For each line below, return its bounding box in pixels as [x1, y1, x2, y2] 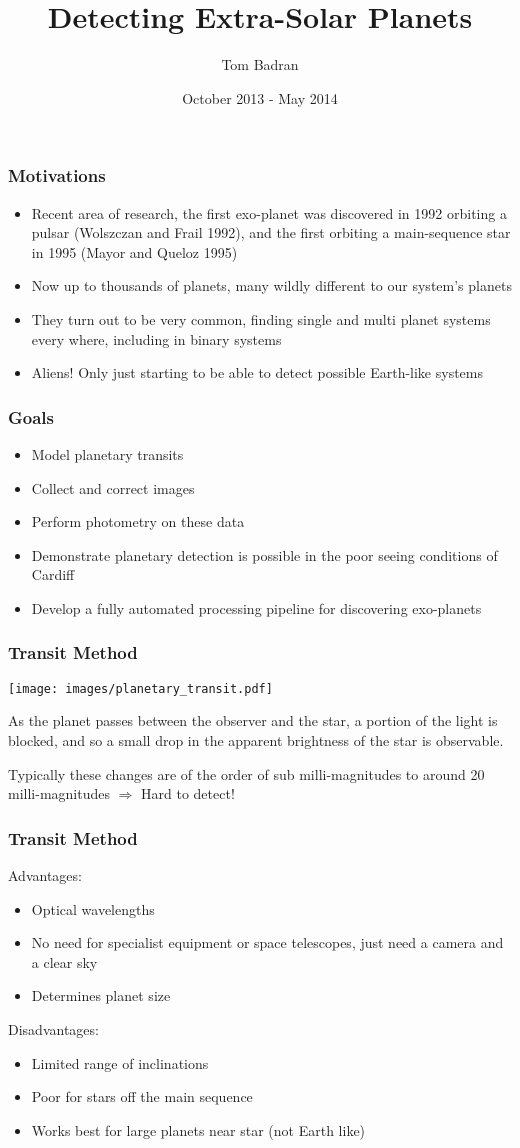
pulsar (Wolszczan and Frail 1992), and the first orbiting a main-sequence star [31, 222, 511, 243]
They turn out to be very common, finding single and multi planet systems [31, 308, 491, 329]
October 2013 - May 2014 [182, 87, 338, 108]
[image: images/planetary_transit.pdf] [8, 681, 273, 696]
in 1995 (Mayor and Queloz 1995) [31, 241, 238, 262]
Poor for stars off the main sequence [31, 1086, 253, 1107]
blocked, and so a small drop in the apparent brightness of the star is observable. [8, 730, 504, 751]
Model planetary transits [31, 443, 184, 464]
